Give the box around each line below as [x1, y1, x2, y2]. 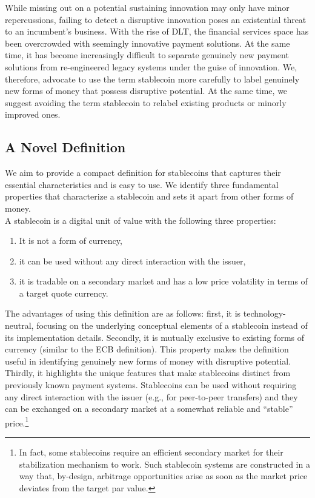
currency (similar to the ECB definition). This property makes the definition [5, 343, 289, 355]
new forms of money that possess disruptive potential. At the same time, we [5, 84, 288, 97]
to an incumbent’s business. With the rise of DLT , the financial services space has [5, 25, 309, 38]
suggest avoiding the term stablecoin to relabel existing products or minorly [5, 96, 287, 109]
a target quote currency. [19, 286, 108, 299]
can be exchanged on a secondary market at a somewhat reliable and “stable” [5, 402, 293, 415]
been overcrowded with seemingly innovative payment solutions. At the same [5, 36, 290, 49]
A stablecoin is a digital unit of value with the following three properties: [5, 214, 276, 226]
